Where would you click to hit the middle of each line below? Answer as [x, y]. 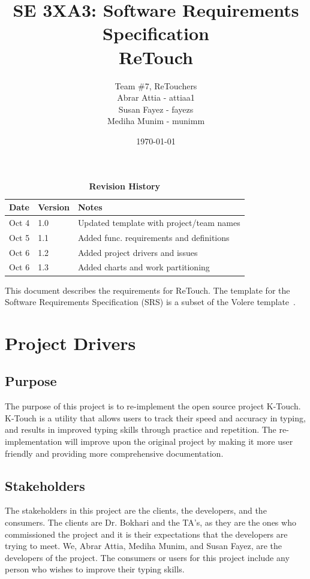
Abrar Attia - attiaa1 [156, 97]
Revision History [125, 186]
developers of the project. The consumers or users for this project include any [147, 557]
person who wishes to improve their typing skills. [95, 569]
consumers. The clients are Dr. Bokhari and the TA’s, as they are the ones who [151, 522]
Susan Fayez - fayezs [156, 109]
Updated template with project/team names [159, 222]
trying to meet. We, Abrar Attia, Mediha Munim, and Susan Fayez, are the [144, 546]
